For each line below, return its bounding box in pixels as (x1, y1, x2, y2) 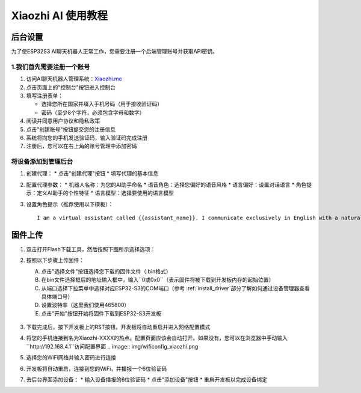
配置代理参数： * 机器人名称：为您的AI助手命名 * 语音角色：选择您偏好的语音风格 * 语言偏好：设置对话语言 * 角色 (26, 181, 307, 188)
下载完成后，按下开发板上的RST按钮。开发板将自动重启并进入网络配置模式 (26, 323, 211, 331)
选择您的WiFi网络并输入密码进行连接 (26, 354, 117, 361)
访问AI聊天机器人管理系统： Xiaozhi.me (26, 75, 123, 82)
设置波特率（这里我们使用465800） (41, 301, 130, 309)
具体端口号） (41, 293, 73, 300)
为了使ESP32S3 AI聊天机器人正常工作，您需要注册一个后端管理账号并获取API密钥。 (11, 48, 218, 55)
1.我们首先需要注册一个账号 (11, 62, 90, 71)
